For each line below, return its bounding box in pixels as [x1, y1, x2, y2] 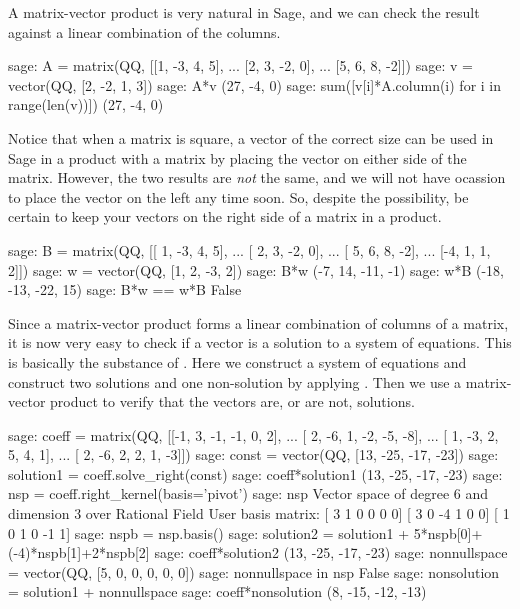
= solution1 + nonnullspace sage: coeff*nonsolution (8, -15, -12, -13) [8, 581, 427, 602]
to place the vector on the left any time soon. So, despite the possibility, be [8, 186, 469, 207]
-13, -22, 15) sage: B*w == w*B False [8, 279, 242, 300]
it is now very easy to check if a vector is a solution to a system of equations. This [8, 332, 512, 353]
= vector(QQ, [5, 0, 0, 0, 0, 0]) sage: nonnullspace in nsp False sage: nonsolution [8, 561, 500, 582]
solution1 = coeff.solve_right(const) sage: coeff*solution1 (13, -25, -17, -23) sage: [8, 463, 503, 484]
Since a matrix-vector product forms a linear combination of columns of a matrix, [8, 312, 509, 333]
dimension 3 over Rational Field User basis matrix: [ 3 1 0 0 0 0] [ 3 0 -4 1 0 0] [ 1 [8, 503, 510, 524]
